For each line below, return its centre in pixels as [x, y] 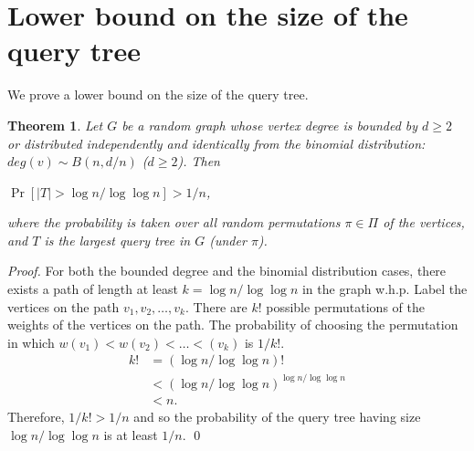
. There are [216, 306]
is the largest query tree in [117, 240]
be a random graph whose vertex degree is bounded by [270, 125]
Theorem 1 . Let [55, 125]
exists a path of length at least [93, 289]
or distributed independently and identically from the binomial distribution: [216, 143]
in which [31, 342]
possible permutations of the [345, 306]
